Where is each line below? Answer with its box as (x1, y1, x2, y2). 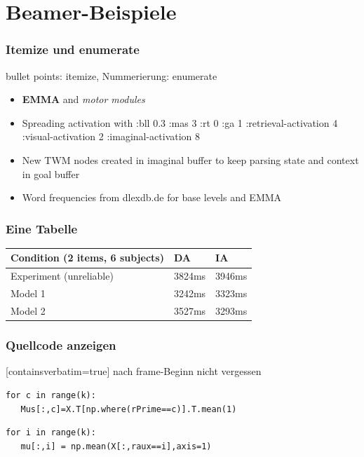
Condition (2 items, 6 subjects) (11, 250, 164, 265)
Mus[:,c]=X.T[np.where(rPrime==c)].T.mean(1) (20, 404, 237, 414)
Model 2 (11, 303, 46, 318)
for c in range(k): (6, 390, 96, 400)
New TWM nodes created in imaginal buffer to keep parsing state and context (22, 152, 359, 167)
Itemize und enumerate (6, 41, 140, 58)
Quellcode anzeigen (6, 336, 116, 354)
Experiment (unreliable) (11, 268, 114, 283)
